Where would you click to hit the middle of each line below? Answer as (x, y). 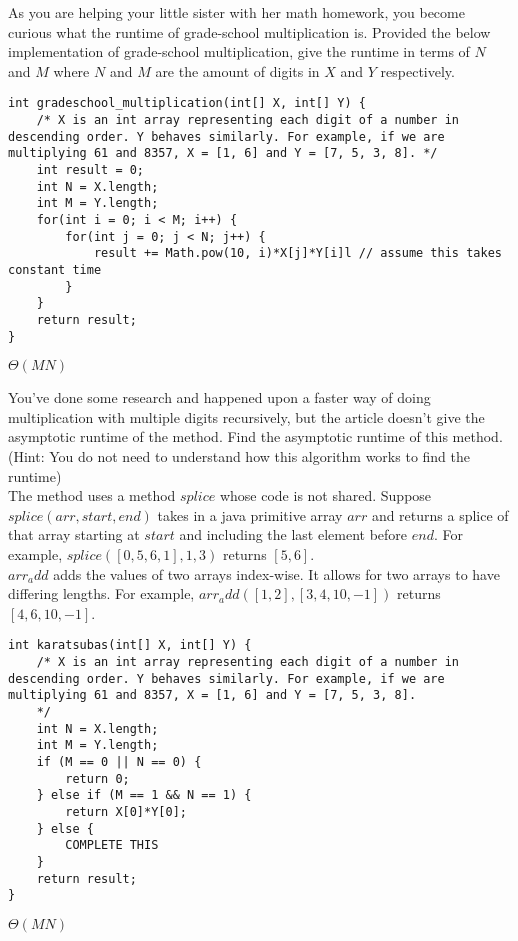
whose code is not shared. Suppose (325, 495)
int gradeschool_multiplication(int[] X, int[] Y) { (187, 103)
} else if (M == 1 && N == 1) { (144, 795)
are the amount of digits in (237, 70)
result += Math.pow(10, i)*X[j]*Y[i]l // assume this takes (297, 253)
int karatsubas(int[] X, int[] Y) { (130, 645)
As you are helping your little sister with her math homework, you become (236, 12)
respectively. (417, 70)
